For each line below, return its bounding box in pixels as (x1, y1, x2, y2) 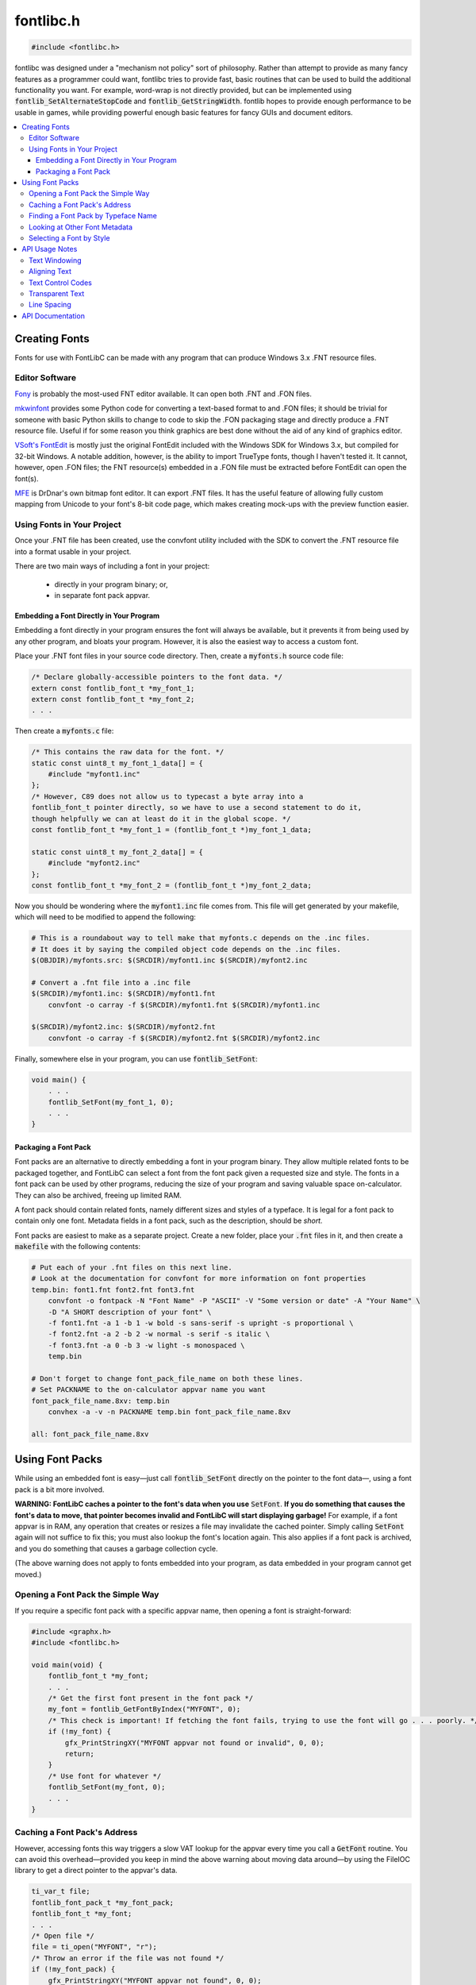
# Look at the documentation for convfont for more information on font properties (31, 1274, 367, 1283)
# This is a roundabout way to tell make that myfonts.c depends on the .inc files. (31, 934, 370, 942)
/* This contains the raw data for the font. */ (31, 747, 225, 757)
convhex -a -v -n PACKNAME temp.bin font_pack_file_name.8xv (48, 1408, 291, 1416)
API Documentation (21, 310, 85, 321)
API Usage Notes (21, 245, 78, 254)
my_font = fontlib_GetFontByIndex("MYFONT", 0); (48, 1705, 241, 1714)
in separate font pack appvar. (54, 590, 151, 599)
